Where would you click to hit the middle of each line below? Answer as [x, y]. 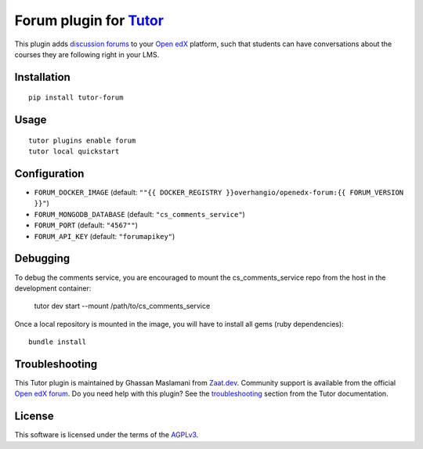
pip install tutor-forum [76, 98]
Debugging [42, 259]
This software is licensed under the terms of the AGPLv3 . [107, 435]
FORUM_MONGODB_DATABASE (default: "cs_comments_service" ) [140, 214]
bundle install [58, 342]
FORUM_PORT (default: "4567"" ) [86, 225]
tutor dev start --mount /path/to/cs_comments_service [122, 306]
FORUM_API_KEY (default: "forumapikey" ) [105, 236]
